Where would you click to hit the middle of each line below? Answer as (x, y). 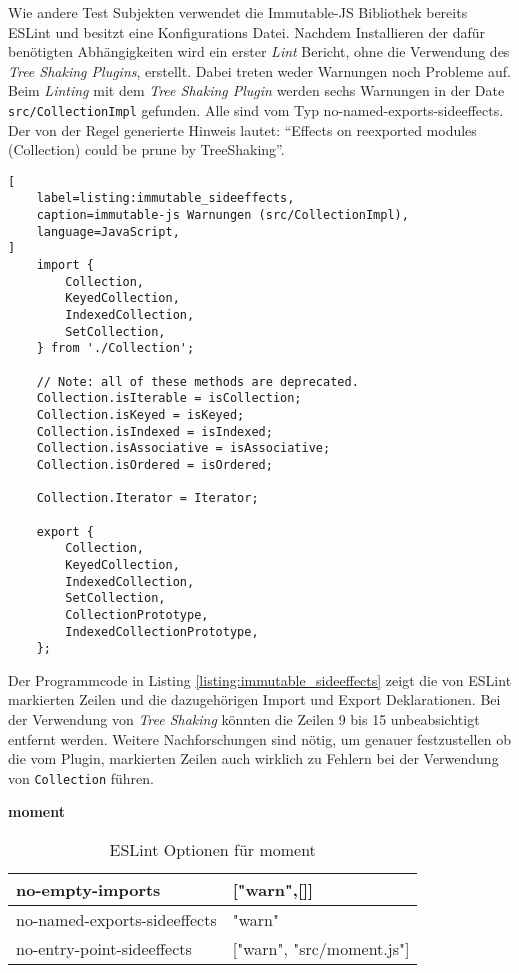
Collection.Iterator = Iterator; (147, 498)
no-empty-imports (88, 890)
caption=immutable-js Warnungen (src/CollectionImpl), (222, 215)
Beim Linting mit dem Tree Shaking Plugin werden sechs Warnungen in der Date (256, 90)
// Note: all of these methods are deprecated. (197, 381)
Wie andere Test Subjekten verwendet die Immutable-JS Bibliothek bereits (238, 12)
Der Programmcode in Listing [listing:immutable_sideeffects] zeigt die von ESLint (260, 679)
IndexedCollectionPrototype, (162, 631)
